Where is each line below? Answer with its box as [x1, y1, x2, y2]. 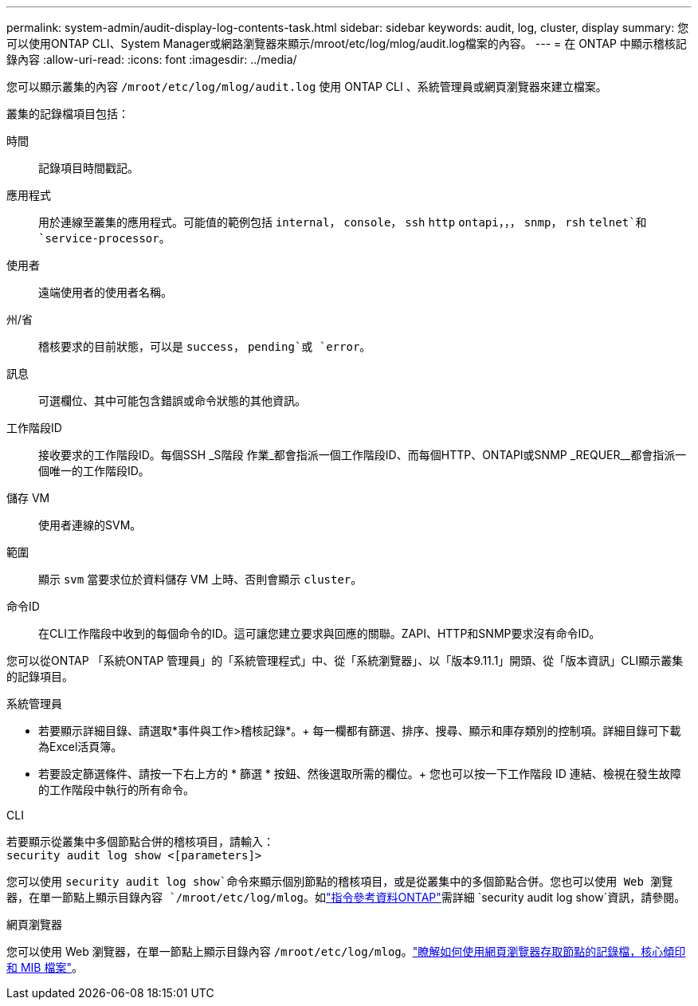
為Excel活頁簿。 [38, 740, 123, 753]
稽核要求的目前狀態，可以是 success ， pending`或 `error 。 [38, 340, 371, 353]
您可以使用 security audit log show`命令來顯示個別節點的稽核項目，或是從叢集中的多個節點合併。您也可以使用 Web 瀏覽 [6, 874, 673, 888]
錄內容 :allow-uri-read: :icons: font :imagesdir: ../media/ [6, 53, 297, 66]
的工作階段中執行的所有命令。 [38, 783, 194, 796]
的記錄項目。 [6, 670, 73, 683]
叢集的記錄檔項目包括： [6, 107, 129, 120]
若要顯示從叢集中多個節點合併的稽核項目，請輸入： [6, 835, 274, 848]
